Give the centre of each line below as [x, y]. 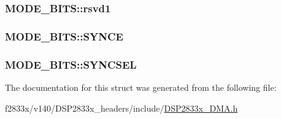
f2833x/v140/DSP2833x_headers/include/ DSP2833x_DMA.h [121, 108]
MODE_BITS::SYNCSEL [71, 64]
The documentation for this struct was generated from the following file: [141, 87]
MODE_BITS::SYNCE [64, 36]
